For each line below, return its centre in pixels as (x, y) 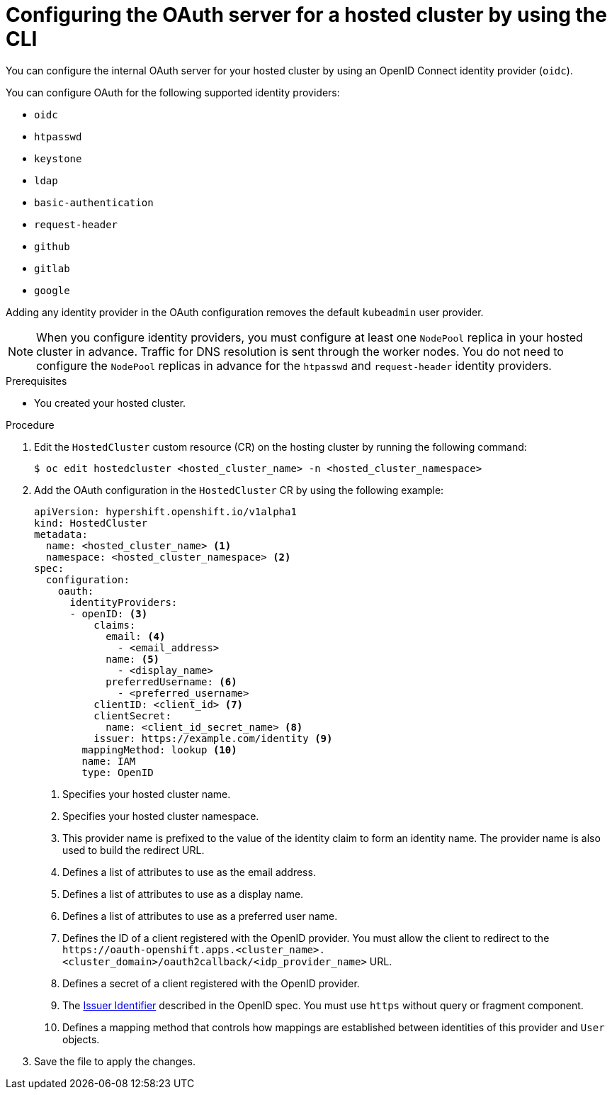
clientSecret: (132, 715)
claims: (115, 625)
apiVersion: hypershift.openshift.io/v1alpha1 (165, 511)
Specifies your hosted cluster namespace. (161, 816)
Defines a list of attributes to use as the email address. (189, 872)
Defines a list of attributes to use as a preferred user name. (200, 916)
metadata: (61, 534)
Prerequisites (36, 381)
